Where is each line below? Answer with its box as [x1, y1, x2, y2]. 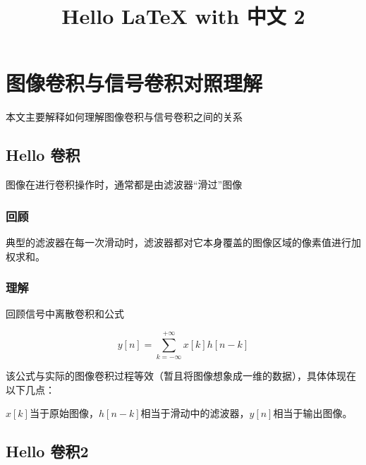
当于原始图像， [29, 406, 99, 421]
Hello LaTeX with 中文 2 [61, 1, 305, 30]
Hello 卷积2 [6, 440, 89, 462]
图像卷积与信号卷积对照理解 [6, 68, 263, 97]
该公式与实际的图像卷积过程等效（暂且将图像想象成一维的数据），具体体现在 [6, 368, 356, 383]
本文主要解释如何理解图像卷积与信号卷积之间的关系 [6, 109, 243, 124]
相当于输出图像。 [273, 406, 353, 421]
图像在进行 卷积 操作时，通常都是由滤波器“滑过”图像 [6, 177, 243, 192]
